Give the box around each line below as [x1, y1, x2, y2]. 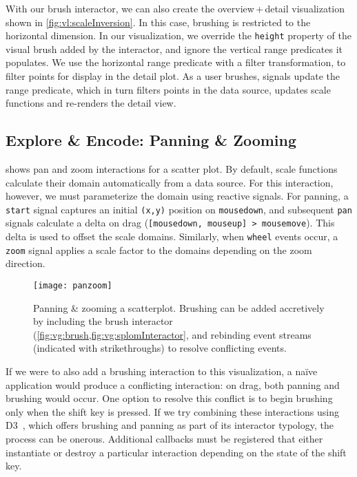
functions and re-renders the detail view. [6, 96, 176, 110]
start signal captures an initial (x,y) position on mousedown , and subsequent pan [6, 202, 352, 216]
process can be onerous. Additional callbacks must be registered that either [6, 432, 323, 446]
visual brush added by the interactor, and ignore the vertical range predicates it [6, 41, 343, 56]
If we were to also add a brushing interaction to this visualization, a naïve [6, 364, 318, 379]
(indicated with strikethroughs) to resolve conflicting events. [33, 341, 287, 355]
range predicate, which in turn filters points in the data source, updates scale [6, 82, 331, 96]
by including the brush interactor [33, 314, 173, 328]
